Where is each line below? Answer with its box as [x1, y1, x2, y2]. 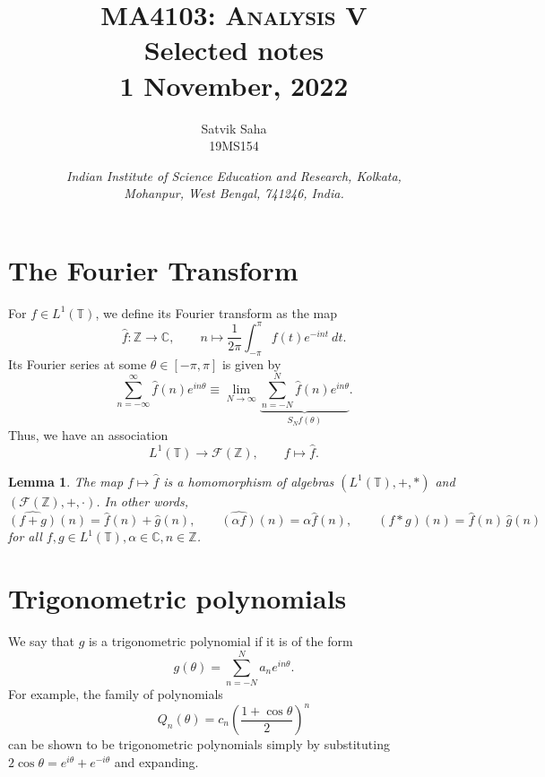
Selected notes [143, 31, 324, 68]
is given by [221, 354, 281, 373]
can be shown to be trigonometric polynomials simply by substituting [8, 735, 390, 754]
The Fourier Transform [8, 251, 298, 288]
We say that [8, 632, 74, 651]
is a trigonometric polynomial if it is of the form [88, 632, 353, 651]
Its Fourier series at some [8, 354, 147, 373]
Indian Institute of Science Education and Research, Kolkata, [66, 166, 402, 185]
